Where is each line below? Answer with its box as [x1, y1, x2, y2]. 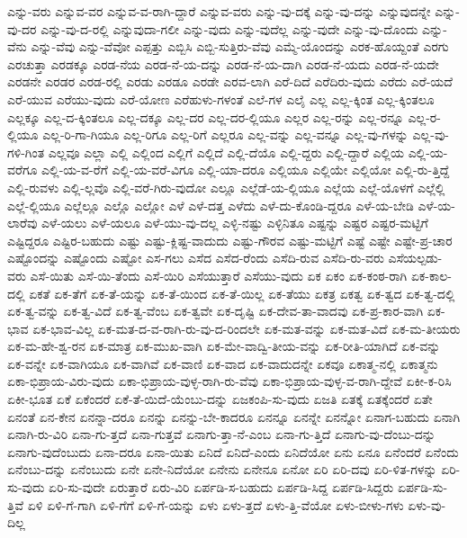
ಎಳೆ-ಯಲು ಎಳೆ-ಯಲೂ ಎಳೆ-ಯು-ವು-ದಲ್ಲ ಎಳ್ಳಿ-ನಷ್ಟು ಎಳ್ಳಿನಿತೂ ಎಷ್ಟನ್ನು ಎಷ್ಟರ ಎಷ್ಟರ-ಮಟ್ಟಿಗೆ [41, 213, 428, 232]
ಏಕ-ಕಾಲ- [410, 265, 452, 284]
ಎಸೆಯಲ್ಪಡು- [388, 248, 443, 267]
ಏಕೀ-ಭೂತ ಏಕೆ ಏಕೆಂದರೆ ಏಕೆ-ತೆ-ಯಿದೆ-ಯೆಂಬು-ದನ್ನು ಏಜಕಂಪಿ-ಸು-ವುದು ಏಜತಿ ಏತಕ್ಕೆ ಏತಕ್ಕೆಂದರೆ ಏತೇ [7, 390, 433, 408]
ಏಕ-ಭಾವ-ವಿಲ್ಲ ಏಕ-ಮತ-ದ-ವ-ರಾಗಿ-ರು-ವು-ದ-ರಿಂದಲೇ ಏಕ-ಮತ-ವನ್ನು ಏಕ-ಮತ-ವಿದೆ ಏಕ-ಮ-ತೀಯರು [32, 318, 461, 337]
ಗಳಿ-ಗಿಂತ [7, 142, 45, 161]
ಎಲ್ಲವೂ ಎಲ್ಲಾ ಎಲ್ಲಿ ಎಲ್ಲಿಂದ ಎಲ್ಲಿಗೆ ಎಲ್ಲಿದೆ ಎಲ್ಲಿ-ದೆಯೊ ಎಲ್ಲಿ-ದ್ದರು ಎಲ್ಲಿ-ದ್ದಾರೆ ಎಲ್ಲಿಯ [48, 142, 404, 161]
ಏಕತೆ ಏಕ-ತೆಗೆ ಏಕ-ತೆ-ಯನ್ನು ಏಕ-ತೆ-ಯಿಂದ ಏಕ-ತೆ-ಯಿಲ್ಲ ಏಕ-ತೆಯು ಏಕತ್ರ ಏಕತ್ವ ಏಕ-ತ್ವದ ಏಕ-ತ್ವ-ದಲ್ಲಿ [29, 283, 455, 302]
